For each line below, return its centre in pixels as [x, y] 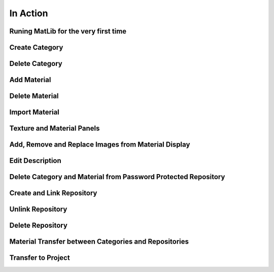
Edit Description [36, 161]
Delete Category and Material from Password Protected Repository [117, 177]
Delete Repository [39, 226]
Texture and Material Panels [55, 129]
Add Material [30, 80]
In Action [29, 13]
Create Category [36, 47]
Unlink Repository [38, 209]
